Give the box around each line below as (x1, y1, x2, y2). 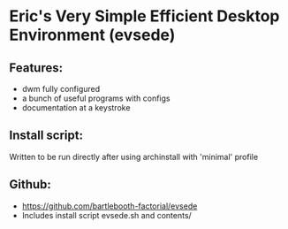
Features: (9, 60, 64, 75)
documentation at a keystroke (21, 103, 131, 112)
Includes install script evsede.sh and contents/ (21, 210, 192, 220)
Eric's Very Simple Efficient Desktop (9, 6, 280, 27)
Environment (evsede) (9, 25, 176, 45)
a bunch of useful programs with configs (21, 93, 171, 103)
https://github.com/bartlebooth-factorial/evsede (21, 201, 198, 211)
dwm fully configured (21, 84, 101, 94)
